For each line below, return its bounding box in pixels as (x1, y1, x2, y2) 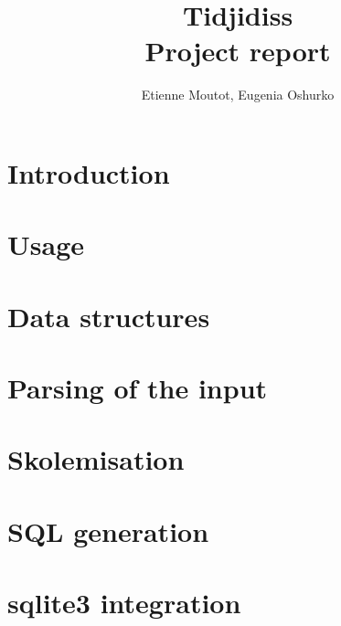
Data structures (7, 297, 210, 334)
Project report (144, 32, 331, 69)
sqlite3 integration (7, 584, 241, 621)
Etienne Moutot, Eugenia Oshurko (141, 85, 335, 104)
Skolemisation (7, 440, 185, 478)
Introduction (7, 154, 170, 191)
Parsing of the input (7, 369, 268, 407)
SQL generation (7, 512, 209, 549)
